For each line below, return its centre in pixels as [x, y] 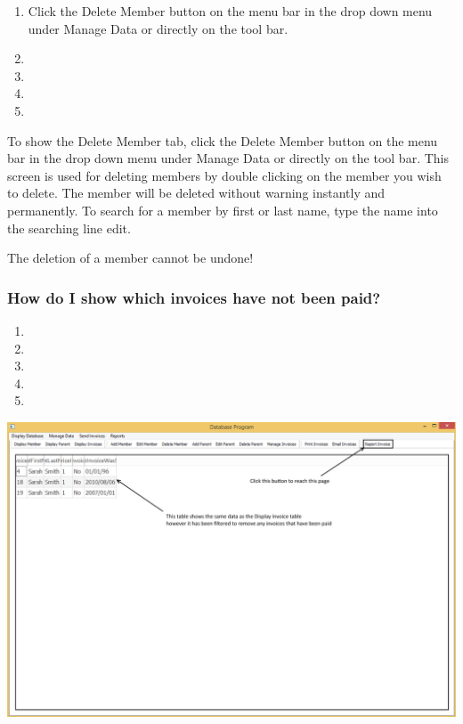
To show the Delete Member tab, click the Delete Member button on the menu [223, 140]
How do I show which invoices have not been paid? [194, 297]
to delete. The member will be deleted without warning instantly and [196, 193]
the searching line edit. [69, 228]
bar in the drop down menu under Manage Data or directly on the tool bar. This [228, 158]
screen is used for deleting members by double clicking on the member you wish [224, 175]
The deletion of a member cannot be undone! [130, 258]
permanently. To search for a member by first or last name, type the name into [223, 210]
